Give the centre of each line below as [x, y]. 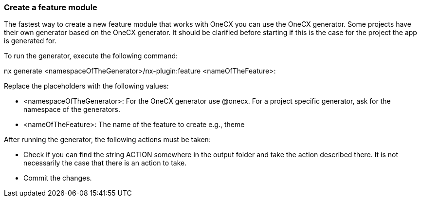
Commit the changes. [58, 178]
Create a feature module [51, 7]
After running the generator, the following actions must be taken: [107, 140]
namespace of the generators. [72, 110]
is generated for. [30, 41]
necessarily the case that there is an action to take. [105, 163]
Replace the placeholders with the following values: [86, 86]
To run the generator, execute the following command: [91, 56]
